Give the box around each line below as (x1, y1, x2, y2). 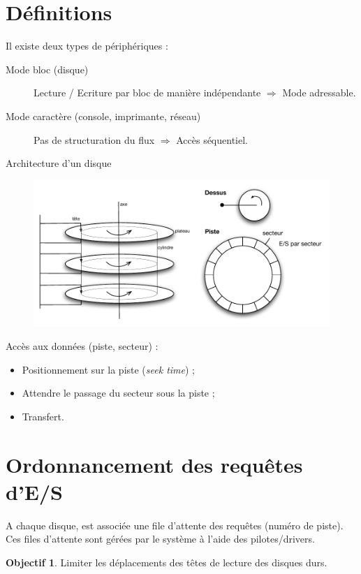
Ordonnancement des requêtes (6, 450, 303, 478)
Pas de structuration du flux (34, 132, 155, 147)
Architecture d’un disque (6, 156, 112, 170)
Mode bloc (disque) (6, 61, 89, 76)
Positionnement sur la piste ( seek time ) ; (22, 362, 195, 376)
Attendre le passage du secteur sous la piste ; (22, 385, 215, 400)
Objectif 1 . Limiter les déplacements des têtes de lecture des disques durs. (6, 555, 327, 570)
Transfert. (22, 409, 64, 423)
